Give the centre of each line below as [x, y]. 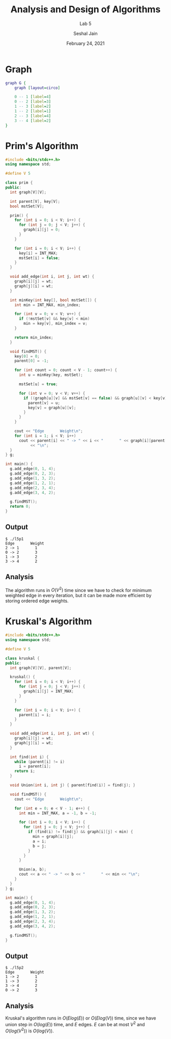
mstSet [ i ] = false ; [39, 258]
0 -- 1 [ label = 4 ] [33, 97]
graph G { [16, 83]
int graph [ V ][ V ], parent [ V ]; [41, 668]
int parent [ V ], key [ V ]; [35, 201]
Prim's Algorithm [42, 146]
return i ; [25, 771]
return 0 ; [20, 507]
